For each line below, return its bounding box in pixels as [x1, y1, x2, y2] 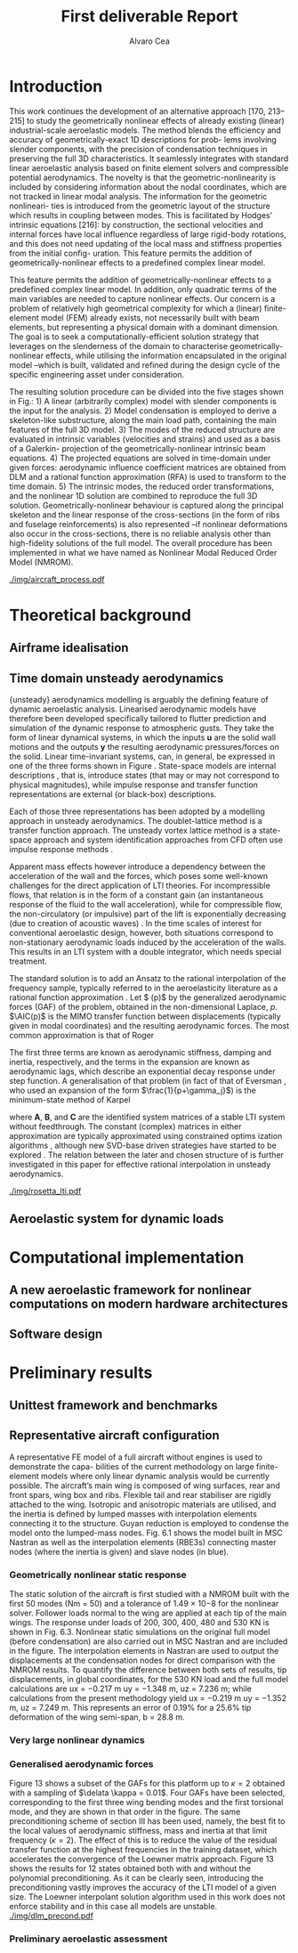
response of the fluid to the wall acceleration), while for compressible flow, [9, 899, 283, 910]
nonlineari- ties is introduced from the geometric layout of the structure [9, 200, 271, 211]
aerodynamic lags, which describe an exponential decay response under [9, 1066, 276, 1077]
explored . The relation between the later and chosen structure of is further [9, 1150, 285, 1160]
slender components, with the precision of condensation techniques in [9, 143, 268, 154]
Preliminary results [9, 1363, 153, 1382]
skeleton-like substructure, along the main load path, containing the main [9, 414, 278, 425]
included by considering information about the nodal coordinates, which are [9, 181, 287, 192]
